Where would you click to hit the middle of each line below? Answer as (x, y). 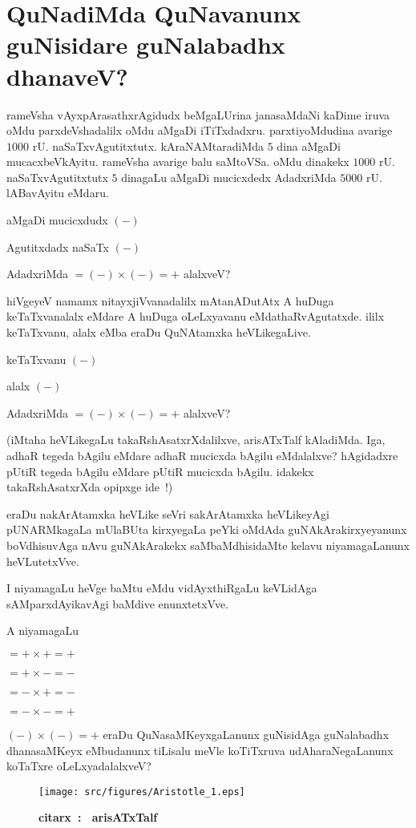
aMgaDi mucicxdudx (57, 220)
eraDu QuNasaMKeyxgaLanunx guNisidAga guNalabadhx (246, 734)
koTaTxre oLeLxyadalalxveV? (79, 766)
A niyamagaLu (43, 630)
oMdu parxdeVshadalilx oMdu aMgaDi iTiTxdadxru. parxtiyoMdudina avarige (200, 130)
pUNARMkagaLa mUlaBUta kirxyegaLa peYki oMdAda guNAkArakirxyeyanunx (207, 529)
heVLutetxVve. (43, 561)
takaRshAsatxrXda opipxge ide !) (90, 487)
